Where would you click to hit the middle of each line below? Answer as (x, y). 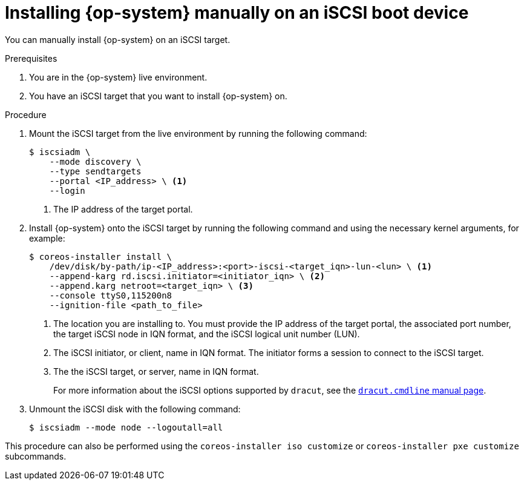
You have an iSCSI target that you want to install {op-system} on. (158, 96)
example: (47, 238)
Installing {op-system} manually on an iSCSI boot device (237, 13)
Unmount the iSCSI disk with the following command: (135, 409)
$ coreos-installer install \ (101, 256)
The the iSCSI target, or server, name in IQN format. (156, 371)
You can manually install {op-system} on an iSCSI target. (118, 39)
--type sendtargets (95, 171)
